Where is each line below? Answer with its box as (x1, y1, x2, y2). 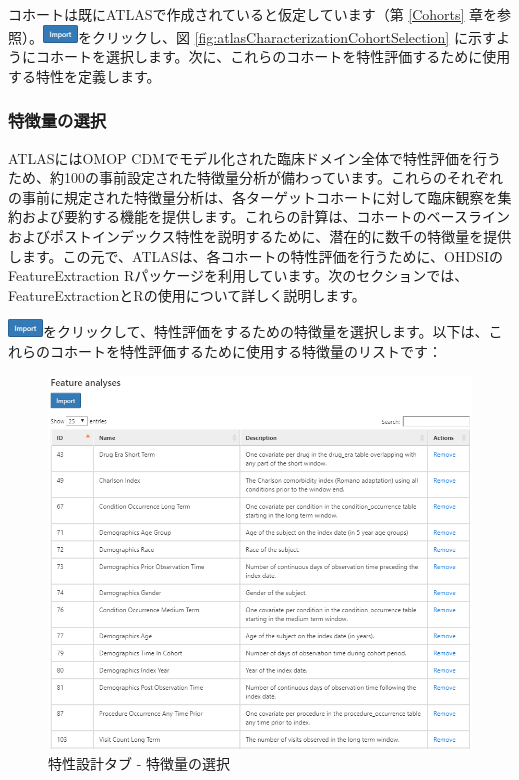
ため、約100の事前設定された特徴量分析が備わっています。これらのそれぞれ (8, 167, 503, 188)
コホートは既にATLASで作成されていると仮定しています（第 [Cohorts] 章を (8, 4, 498, 24)
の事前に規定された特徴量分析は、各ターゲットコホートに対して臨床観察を (8, 186, 498, 207)
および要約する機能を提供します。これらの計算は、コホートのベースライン (21, 206, 510, 227)
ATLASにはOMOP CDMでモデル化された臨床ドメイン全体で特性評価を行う (8, 147, 501, 168)
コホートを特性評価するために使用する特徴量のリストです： (49, 340, 442, 361)
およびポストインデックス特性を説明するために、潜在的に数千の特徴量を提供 (8, 225, 512, 246)
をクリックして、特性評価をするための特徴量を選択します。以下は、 (43, 321, 489, 342)
